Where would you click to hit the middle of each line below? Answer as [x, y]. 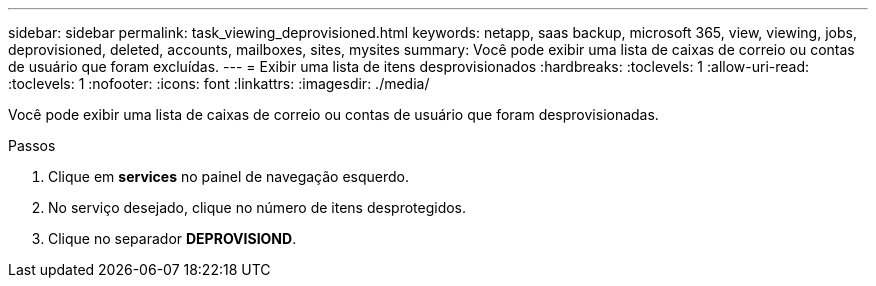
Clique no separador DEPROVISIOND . [172, 238]
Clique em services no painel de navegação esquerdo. [229, 176]
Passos [32, 145]
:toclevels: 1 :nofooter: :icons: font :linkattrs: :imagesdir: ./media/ [219, 83]
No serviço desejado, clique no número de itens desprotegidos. [257, 207]
